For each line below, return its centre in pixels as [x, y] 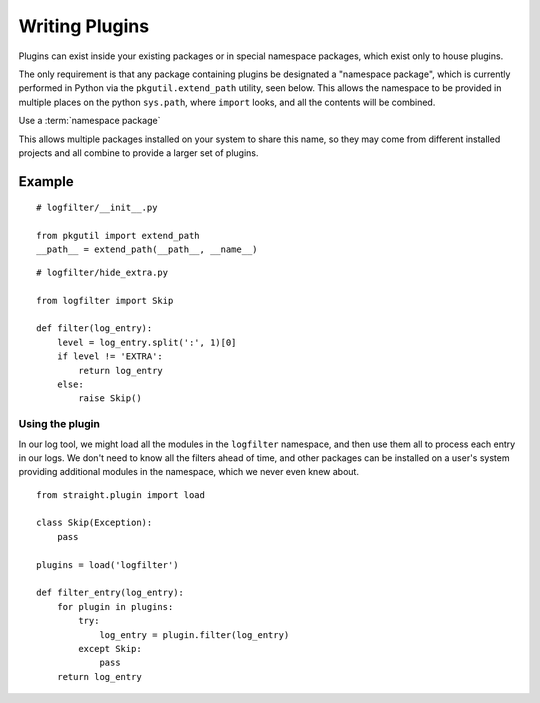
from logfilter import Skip [105, 300]
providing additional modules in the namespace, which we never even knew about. [189, 472]
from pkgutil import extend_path [118, 236]
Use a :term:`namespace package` [89, 121]
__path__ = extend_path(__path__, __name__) [147, 249]
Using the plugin [59, 424]
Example [46, 181]
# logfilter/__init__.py [97, 208]
